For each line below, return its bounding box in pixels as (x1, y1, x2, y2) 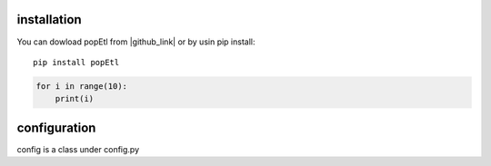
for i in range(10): (35, 81, 127, 91)
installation (16, 12, 82, 27)
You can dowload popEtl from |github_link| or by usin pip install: (16, 36, 256, 47)
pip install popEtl (33, 57, 120, 67)
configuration (16, 120, 96, 135)
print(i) (55, 93, 95, 104)
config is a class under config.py (16, 143, 140, 154)
